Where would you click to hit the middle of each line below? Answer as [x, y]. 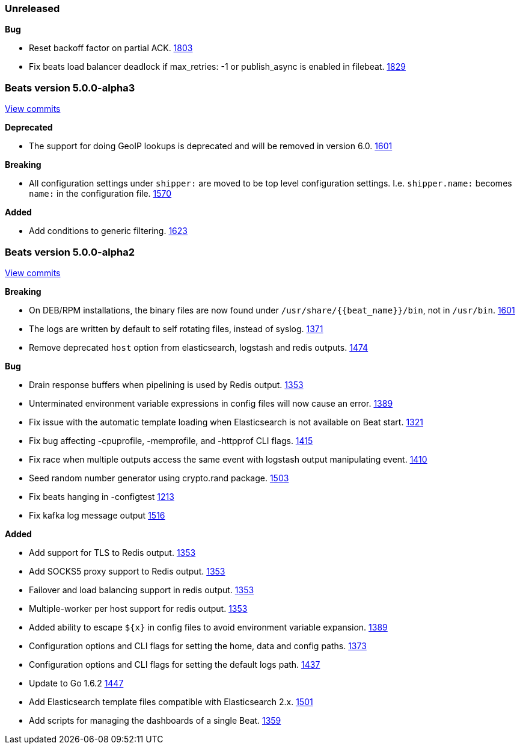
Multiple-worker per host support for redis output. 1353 [138, 608]
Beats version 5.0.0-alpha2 [70, 252]
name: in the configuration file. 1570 [100, 194]
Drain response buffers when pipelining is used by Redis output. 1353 [166, 384]
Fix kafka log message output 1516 [97, 515]
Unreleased [32, 8]
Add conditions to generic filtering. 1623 [108, 231]
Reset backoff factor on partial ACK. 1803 [111, 48]
